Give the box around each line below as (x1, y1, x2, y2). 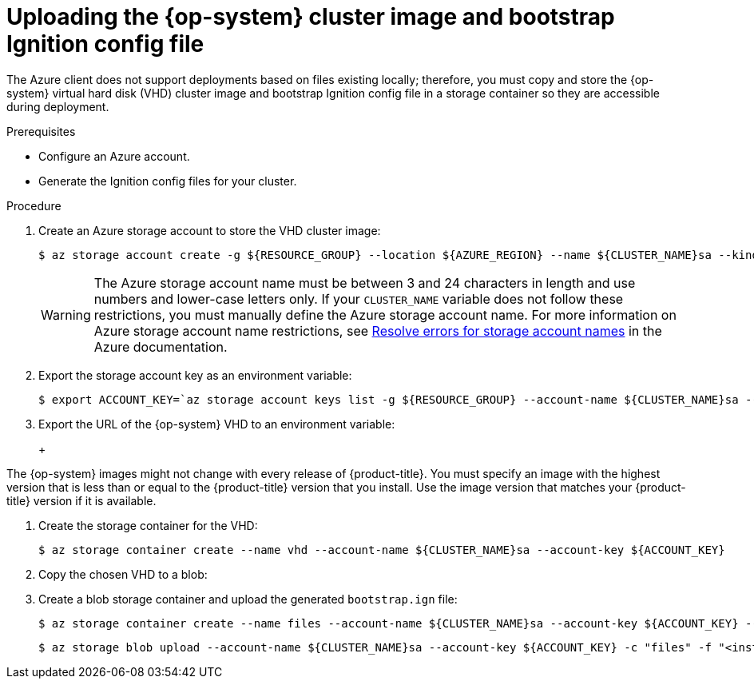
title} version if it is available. (6, 493, 157, 508)
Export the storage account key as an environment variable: (38, 368, 352, 382)
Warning (41, 306, 91, 323)
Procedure (6, 198, 62, 213)
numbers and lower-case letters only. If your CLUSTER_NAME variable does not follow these (93, 290, 624, 307)
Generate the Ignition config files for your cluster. (38, 173, 297, 188)
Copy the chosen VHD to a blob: (38, 567, 208, 581)
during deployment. (6, 99, 109, 114)
